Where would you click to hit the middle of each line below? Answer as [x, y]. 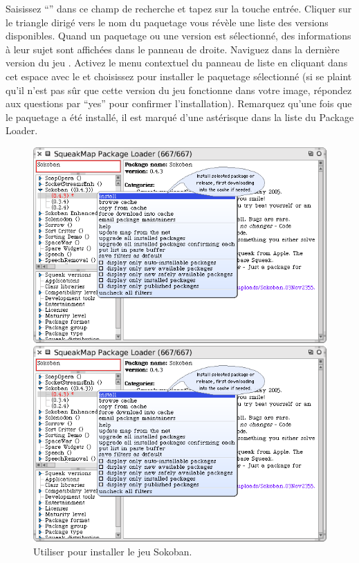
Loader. [22, 130]
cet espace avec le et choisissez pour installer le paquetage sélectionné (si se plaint [179, 76]
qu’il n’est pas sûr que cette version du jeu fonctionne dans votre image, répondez [179, 90]
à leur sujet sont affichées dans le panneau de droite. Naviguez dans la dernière [173, 49]
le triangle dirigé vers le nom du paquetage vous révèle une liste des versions [167, 22]
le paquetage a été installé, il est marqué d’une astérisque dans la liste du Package [180, 117]
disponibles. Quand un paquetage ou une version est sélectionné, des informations [178, 36]
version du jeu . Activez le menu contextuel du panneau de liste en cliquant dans [177, 63]
